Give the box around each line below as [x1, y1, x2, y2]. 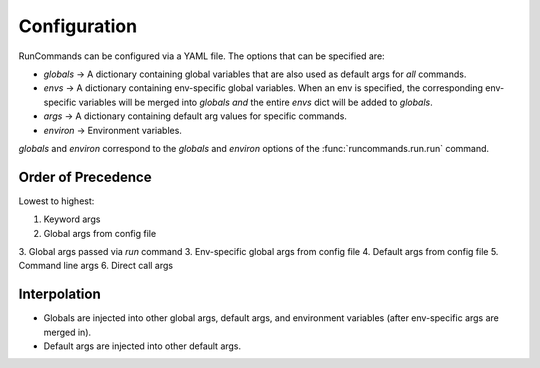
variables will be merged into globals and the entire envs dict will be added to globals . [78, 96, 434, 108]
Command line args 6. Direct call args [18, 260, 174, 272]
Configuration [18, 15, 138, 37]
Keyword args [43, 213, 101, 225]
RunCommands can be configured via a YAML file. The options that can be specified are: [18, 50, 385, 62]
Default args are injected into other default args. [43, 340, 242, 352]
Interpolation [18, 286, 102, 303]
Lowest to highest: [18, 195, 95, 207]
